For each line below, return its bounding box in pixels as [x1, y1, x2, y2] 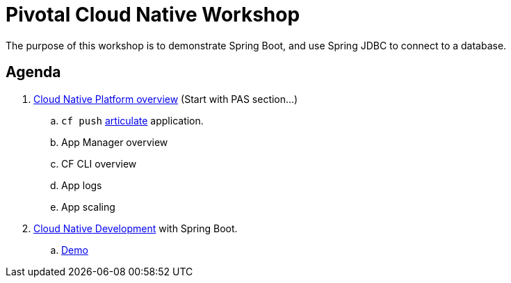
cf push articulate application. [61, 114, 204, 127]
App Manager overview [61, 136, 168, 148]
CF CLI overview [61, 157, 137, 170]
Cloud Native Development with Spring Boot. [33, 222, 238, 234]
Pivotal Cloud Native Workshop [6, 3, 300, 26]
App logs [61, 179, 102, 191]
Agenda [6, 63, 61, 81]
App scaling [61, 200, 115, 213]
